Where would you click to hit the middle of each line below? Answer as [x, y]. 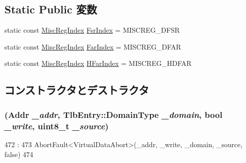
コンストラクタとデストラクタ [77, 90]
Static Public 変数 [51, 9]
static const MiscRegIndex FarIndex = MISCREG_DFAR [93, 46]
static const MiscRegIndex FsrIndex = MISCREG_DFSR [92, 30]
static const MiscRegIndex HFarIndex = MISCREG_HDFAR [98, 63]
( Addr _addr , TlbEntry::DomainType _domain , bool [114, 114]
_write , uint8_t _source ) [57, 126]
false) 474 [19, 154]
